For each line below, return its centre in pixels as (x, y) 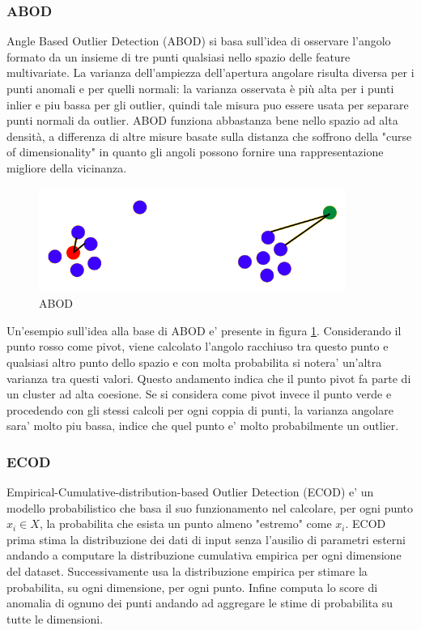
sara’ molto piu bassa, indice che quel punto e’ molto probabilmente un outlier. (203, 426)
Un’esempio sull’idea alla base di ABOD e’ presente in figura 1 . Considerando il (204, 330)
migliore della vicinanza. (67, 167)
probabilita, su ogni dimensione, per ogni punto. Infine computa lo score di (192, 587)
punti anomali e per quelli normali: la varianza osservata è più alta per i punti (200, 88)
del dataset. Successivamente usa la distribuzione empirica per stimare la (187, 571)
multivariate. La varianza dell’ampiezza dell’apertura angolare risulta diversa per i (210, 72)
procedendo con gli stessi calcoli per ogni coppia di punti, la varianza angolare (200, 409)
